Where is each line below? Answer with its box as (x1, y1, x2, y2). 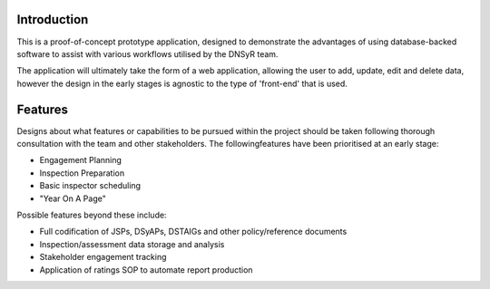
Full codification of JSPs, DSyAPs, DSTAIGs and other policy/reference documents (39, 226, 348, 237)
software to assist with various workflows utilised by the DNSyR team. (16, 48, 279, 59)
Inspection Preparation (39, 168, 125, 178)
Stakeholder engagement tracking (39, 252, 167, 263)
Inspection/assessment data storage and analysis (39, 238, 225, 249)
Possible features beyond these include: (16, 209, 167, 220)
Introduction (16, 12, 89, 27)
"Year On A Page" (39, 193, 106, 204)
